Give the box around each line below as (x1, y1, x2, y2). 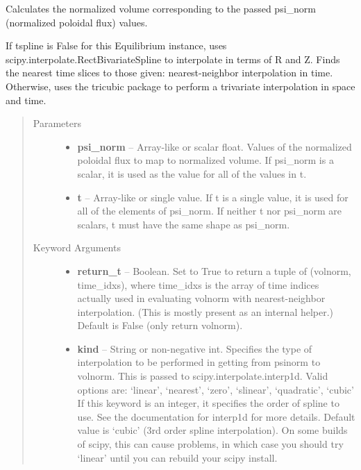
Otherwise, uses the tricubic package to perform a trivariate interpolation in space (6, 78, 355, 93)
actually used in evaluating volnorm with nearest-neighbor (77, 291, 326, 305)
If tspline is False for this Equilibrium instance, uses (6, 38, 227, 53)
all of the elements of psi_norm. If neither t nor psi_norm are (77, 203, 342, 218)
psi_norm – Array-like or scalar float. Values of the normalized (77, 139, 352, 153)
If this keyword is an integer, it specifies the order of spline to (77, 396, 339, 410)
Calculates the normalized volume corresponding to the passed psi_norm (6, 1, 316, 15)
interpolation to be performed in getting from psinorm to (77, 355, 321, 369)
